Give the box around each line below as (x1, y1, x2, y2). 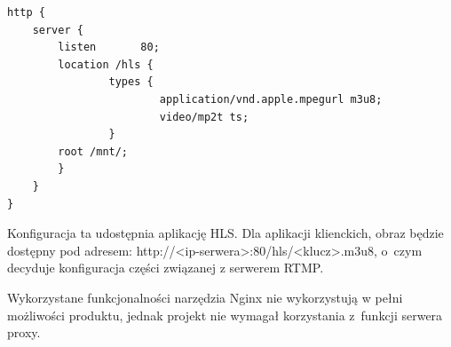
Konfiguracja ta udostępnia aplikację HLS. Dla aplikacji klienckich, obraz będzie (7, 224, 444, 242)
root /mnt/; (58, 145, 129, 158)
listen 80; (58, 41, 160, 54)
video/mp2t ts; (159, 110, 249, 123)
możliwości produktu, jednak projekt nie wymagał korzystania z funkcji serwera (7, 305, 443, 324)
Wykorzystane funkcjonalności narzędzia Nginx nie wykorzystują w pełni (7, 288, 403, 306)
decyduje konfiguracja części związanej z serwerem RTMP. (7, 258, 324, 277)
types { (108, 75, 154, 89)
